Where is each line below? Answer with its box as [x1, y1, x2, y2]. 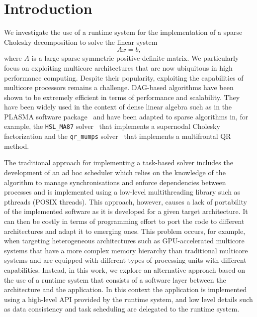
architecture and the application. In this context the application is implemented [4, 284, 247, 295]
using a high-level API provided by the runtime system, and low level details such [4, 294, 253, 304]
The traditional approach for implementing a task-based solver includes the [4, 157, 233, 168]
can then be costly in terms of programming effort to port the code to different [4, 215, 245, 226]
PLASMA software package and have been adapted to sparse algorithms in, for [4, 111, 249, 121]
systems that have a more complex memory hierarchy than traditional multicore [4, 245, 248, 255]
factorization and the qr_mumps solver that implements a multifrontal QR [4, 131, 231, 141]
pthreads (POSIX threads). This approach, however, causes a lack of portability [4, 196, 247, 207]
